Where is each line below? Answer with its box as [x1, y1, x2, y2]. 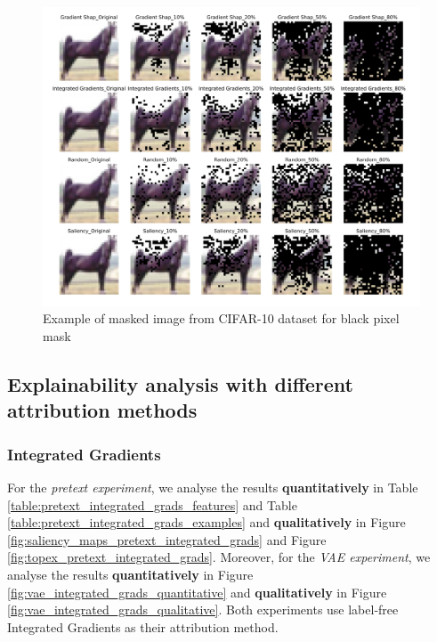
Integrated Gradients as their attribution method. [7, 617, 279, 636]
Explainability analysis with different [7, 370, 353, 397]
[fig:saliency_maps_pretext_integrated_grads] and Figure [7, 530, 327, 549]
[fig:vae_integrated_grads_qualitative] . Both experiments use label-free [7, 600, 399, 619]
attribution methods [7, 396, 198, 424]
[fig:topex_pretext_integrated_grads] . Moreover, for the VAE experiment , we [7, 548, 431, 566]
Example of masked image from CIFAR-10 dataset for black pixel [43, 309, 400, 328]
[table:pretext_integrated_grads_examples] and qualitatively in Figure [7, 513, 406, 532]
